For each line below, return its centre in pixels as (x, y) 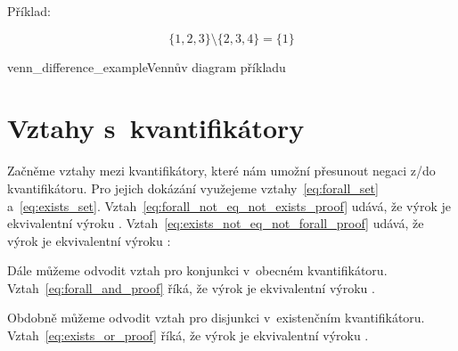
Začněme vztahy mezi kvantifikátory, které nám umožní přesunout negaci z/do (221, 171)
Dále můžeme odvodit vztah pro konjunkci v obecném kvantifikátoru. (197, 270)
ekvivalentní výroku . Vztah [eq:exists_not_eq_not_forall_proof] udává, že (216, 223)
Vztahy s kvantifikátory (156, 128)
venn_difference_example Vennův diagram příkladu (147, 66)
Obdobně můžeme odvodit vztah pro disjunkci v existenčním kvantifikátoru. (216, 318)
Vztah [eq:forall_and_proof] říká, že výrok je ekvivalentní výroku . (191, 287)
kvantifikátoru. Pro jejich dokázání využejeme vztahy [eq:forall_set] (193, 188)
